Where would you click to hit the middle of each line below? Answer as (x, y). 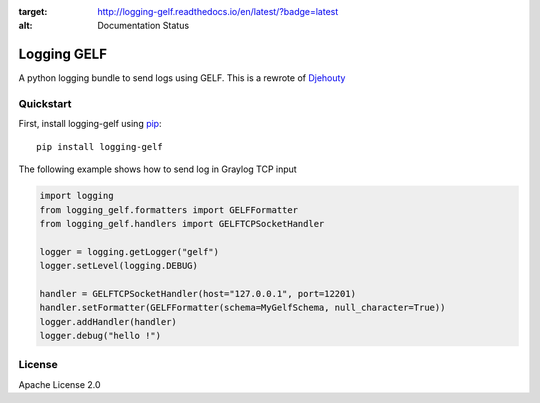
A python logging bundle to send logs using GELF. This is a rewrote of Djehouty (182, 78)
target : (33, 11)
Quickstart (45, 104)
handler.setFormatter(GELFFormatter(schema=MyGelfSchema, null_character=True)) (242, 308)
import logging (76, 196)
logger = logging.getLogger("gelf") (129, 251)
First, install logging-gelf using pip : (90, 124)
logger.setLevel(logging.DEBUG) (119, 266)
